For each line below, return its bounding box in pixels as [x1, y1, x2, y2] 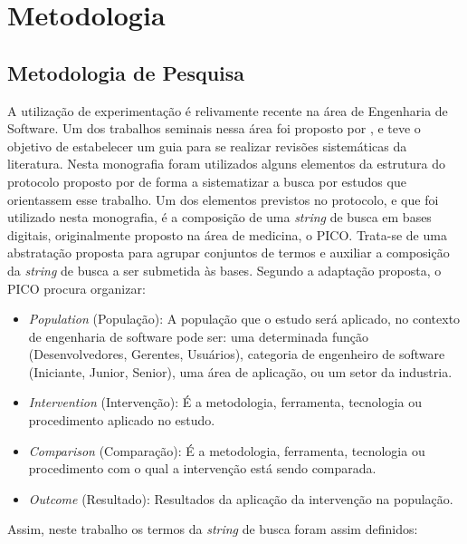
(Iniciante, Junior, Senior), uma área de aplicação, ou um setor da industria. [28, 362, 453, 381]
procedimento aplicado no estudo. [28, 411, 215, 430]
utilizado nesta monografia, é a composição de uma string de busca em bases [7, 208, 432, 227]
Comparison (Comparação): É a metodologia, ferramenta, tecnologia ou [28, 441, 425, 460]
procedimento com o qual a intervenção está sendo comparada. [28, 459, 376, 478]
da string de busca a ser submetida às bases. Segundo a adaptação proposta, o [7, 260, 442, 279]
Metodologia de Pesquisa [7, 58, 245, 86]
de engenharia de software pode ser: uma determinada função [28, 326, 368, 345]
